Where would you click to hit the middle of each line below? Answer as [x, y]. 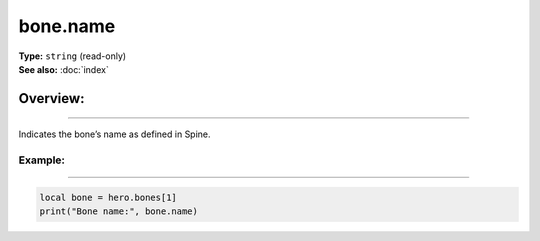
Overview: [51, 98]
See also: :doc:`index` [63, 69]
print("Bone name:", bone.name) [119, 211]
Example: [41, 160]
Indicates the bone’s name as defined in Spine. [114, 134]
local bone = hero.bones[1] [108, 197]
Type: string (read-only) [72, 56]
